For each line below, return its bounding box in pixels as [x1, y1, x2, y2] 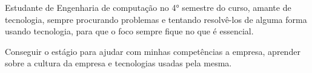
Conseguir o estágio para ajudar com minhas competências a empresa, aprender [5, 45, 300, 57]
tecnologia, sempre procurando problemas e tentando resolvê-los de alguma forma [5, 13, 307, 25]
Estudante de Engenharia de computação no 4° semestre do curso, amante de [5, 1, 291, 13]
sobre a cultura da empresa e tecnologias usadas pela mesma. [5, 57, 232, 69]
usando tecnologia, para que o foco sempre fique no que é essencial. [5, 25, 254, 37]
